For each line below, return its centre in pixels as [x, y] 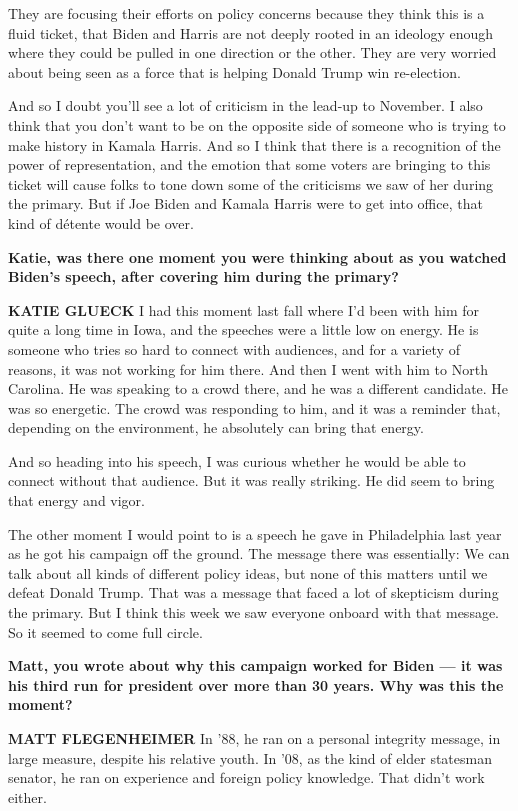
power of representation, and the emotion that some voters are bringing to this [249, 164]
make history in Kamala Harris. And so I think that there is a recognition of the [254, 144]
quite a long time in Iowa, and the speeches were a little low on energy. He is [243, 329]
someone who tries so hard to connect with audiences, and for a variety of [234, 348]
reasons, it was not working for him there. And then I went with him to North [248, 368]
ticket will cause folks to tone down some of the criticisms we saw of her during [251, 183]
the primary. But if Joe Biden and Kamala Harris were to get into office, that [245, 203]
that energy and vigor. [76, 500]
